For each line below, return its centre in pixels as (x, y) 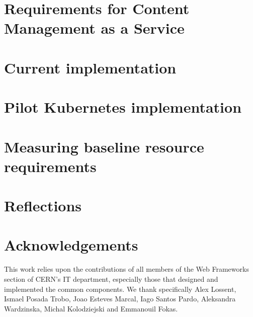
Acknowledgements (71, 245)
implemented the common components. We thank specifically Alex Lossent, (120, 289)
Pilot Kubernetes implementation (123, 107)
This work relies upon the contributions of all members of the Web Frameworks (126, 269)
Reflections (43, 206)
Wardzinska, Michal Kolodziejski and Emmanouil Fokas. (91, 308)
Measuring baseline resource (104, 146)
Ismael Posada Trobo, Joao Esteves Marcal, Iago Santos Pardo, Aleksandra (120, 299)
